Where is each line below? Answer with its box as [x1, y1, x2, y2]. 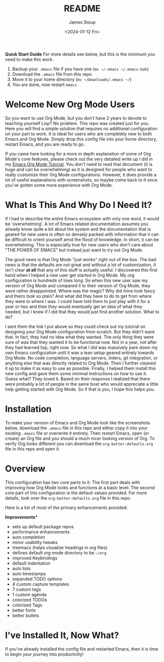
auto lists [12, 565, 31, 571]
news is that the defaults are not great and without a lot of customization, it [5, 262, 157, 268]
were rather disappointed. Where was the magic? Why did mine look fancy [5, 288, 156, 294]
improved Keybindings [12, 555, 58, 561]
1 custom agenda [12, 591, 47, 598]
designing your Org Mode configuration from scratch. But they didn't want [5, 329, 155, 334]
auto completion [12, 534, 46, 540]
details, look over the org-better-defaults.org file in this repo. [5, 495, 131, 501]
